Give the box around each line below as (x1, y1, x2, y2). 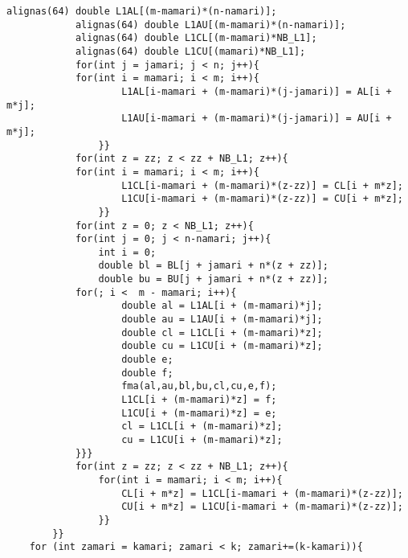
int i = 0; (98, 246, 157, 258)
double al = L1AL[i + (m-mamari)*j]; (121, 300, 323, 312)
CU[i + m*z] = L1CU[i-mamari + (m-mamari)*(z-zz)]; (121, 501, 403, 513)
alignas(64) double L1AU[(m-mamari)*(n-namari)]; (75, 18, 346, 31)
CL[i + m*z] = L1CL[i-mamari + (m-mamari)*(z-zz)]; (121, 487, 403, 499)
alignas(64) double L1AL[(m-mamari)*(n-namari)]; (6, 6, 277, 17)
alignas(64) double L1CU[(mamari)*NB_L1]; (75, 45, 306, 57)
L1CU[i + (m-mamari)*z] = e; (121, 407, 277, 419)
